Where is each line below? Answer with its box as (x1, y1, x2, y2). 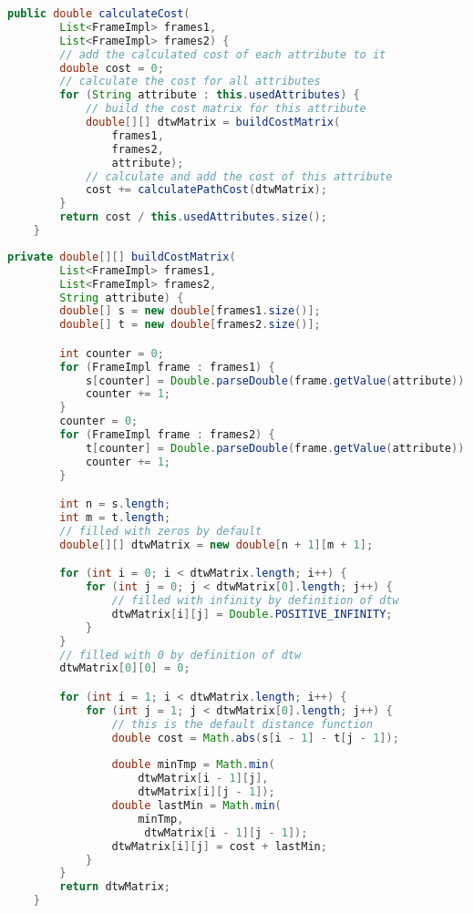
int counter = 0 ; (59, 346, 164, 360)
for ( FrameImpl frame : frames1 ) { (59, 360, 275, 374)
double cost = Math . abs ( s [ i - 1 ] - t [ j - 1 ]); (111, 731, 399, 744)
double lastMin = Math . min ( (111, 799, 282, 812)
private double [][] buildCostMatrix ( (7, 250, 236, 263)
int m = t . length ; (59, 511, 171, 525)
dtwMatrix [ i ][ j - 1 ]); (138, 785, 275, 799)
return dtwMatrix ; (59, 880, 170, 894)
